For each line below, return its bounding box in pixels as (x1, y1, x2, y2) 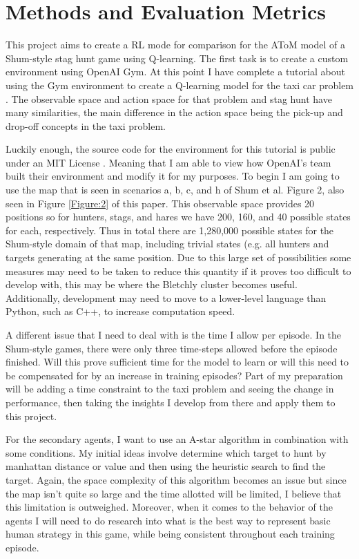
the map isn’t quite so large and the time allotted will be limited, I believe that (6, 486, 342, 500)
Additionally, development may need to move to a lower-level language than (6, 290, 327, 305)
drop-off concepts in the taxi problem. (6, 118, 166, 133)
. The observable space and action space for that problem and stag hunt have (6, 91, 332, 106)
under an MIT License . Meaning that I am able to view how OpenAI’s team (6, 155, 331, 169)
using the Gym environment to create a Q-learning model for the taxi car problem (6, 77, 354, 92)
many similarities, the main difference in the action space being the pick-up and (6, 105, 343, 120)
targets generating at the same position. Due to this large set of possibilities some (6, 250, 351, 265)
